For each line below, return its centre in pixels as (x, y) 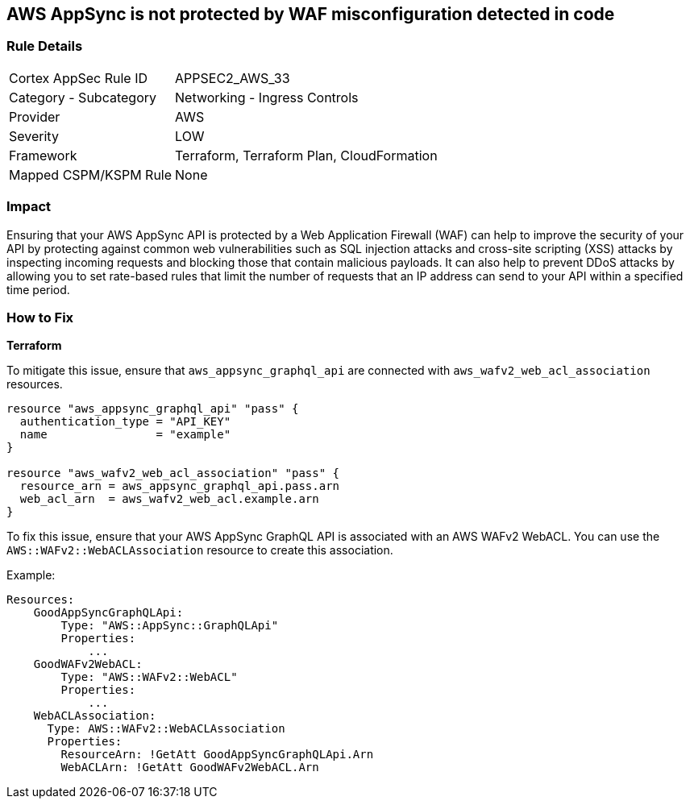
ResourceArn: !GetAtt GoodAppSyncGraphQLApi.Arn (217, 755)
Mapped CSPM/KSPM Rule (91, 174)
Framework (43, 155)
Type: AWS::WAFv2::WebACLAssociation (166, 729)
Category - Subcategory (83, 97)
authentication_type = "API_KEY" (125, 422)
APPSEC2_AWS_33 (233, 78)
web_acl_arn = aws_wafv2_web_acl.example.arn (169, 499)
